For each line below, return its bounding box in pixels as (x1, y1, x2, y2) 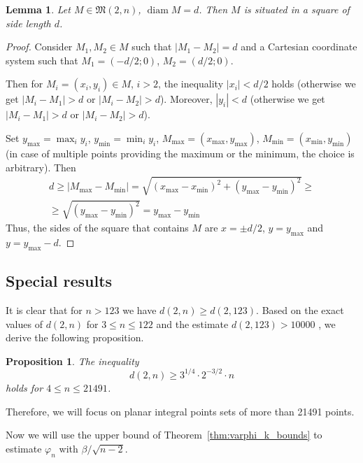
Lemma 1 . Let (6, 2, 71, 16)
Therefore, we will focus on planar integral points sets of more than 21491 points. (6, 404, 355, 418)
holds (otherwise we (271, 76, 356, 91)
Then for (6, 76, 43, 91)
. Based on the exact (256, 303, 344, 318)
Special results (6, 270, 113, 292)
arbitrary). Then (6, 159, 76, 174)
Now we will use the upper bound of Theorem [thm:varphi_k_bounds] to (6, 427, 322, 442)
